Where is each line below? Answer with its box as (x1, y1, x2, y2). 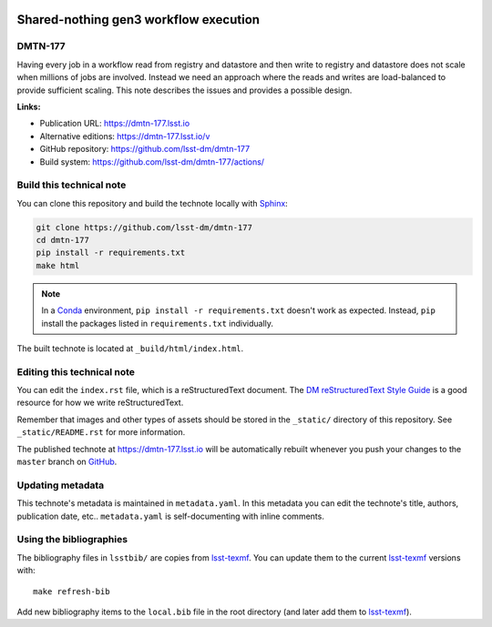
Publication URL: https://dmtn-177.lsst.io (39, 118, 190, 129)
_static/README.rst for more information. (16, 427, 186, 438)
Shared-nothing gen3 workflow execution (16, 12, 260, 27)
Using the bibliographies (16, 533, 128, 546)
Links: (16, 101, 41, 112)
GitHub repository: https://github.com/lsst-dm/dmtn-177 (39, 144, 251, 155)
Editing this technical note (16, 365, 136, 378)
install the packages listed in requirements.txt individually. (41, 318, 273, 329)
